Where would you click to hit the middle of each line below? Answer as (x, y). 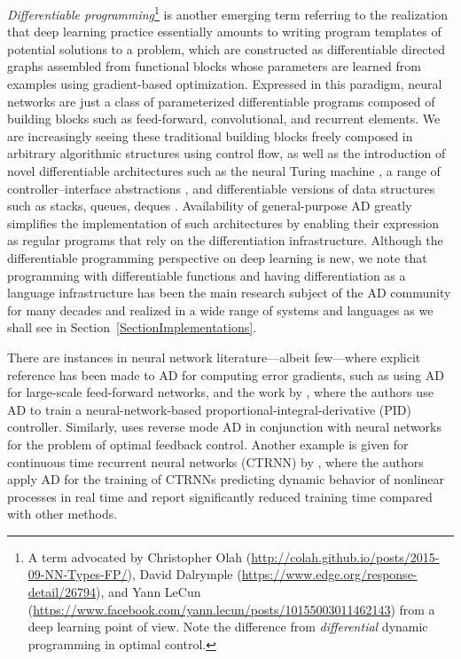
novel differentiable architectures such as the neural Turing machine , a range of (224, 171)
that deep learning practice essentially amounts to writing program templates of (224, 32)
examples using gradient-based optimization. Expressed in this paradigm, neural (225, 84)
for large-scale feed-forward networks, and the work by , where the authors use (220, 392)
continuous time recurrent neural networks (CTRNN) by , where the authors (215, 461)
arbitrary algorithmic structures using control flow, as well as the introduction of (227, 153)
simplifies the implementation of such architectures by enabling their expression (223, 222)
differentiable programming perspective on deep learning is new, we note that (217, 257)
